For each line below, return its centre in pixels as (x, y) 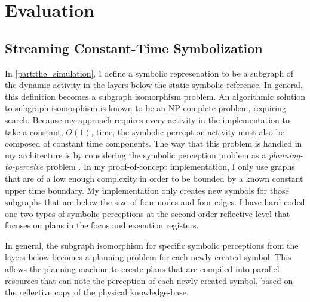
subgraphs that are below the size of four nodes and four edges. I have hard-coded (155, 202)
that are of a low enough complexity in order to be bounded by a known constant (154, 178)
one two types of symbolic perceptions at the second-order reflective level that (148, 213)
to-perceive (24, 167)
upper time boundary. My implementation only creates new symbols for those (147, 190)
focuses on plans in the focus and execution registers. (102, 225)
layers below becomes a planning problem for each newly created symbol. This (148, 257)
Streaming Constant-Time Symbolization (134, 48)
